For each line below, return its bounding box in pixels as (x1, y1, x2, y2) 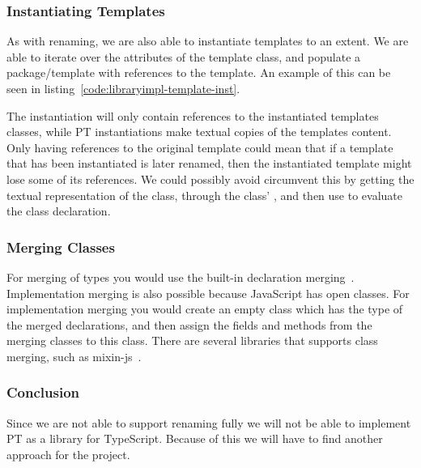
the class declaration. (6, 202, 111, 219)
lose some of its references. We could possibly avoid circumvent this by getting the (6, 170, 415, 187)
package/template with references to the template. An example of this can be (6, 64, 391, 81)
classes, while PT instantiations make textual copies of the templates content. (6, 123, 392, 140)
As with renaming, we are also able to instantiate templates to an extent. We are (6, 32, 409, 49)
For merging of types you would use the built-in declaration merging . (6, 268, 355, 285)
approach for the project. (6, 445, 130, 462)
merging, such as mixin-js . (6, 347, 142, 364)
